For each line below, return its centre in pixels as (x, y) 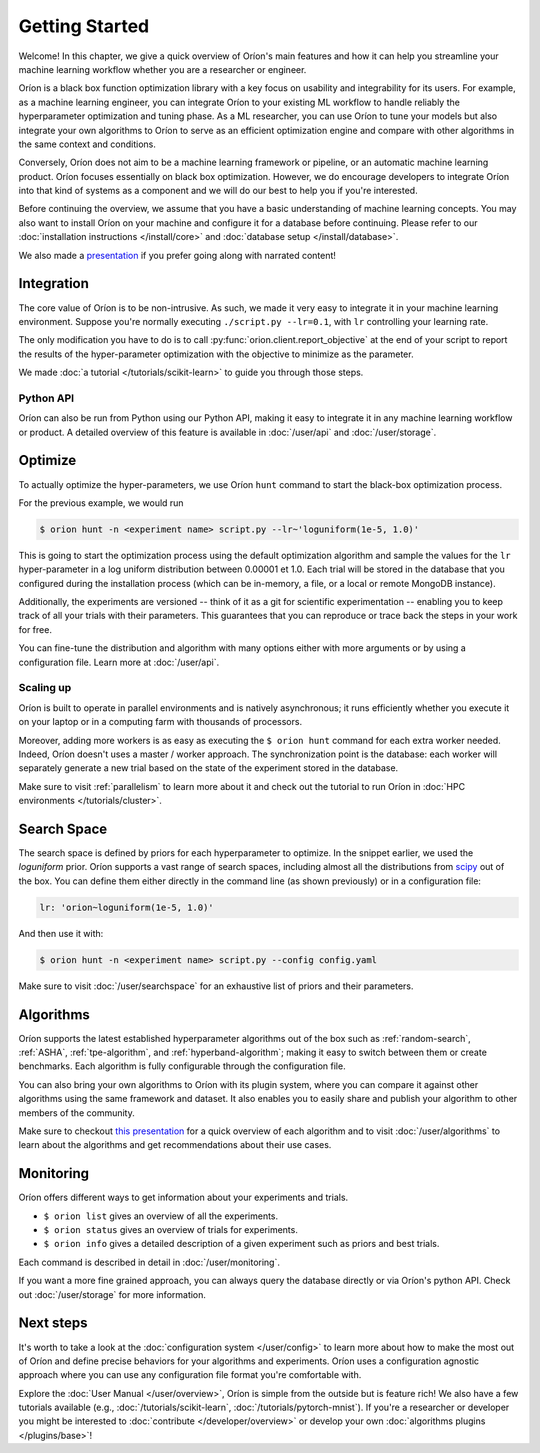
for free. (35, 629)
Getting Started (84, 26)
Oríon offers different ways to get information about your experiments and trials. (183, 1197)
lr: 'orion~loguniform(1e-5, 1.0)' (126, 907)
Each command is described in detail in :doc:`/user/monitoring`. (149, 1262)
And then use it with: (61, 933)
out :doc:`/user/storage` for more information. (112, 1294)
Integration (54, 283)
